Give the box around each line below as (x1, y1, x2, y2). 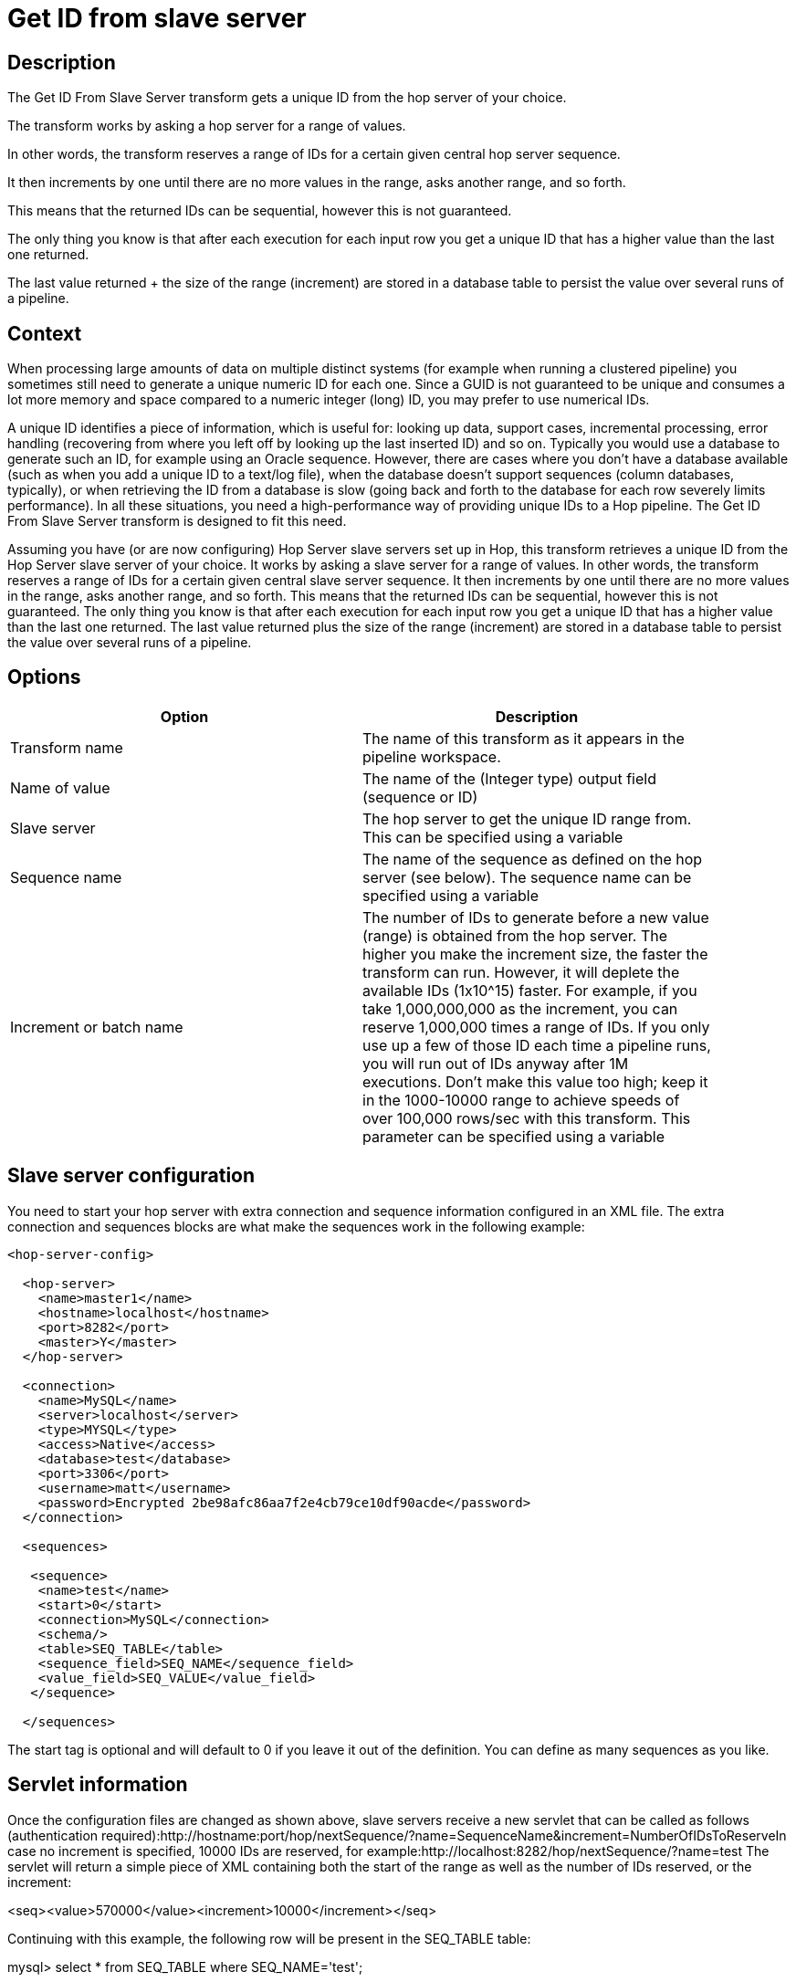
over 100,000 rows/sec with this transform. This (362, 1108, 691, 1127)
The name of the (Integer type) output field (362, 769, 656, 788)
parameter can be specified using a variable (362, 1127, 665, 1146)
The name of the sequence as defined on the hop (362, 849, 703, 868)
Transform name (10, 738, 123, 757)
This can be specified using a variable (362, 827, 623, 846)
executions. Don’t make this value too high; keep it (362, 1072, 708, 1091)
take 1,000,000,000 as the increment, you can (362, 999, 678, 1018)
